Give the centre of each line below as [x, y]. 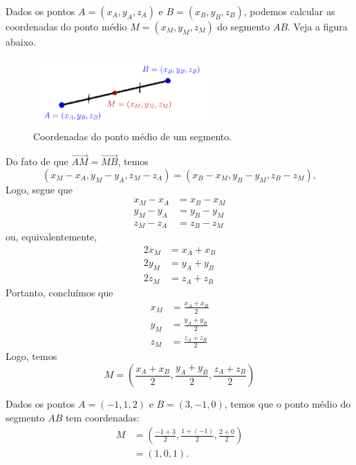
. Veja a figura [318, 26]
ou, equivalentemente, [51, 237]
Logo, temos [31, 356]
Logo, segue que [39, 189]
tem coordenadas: [102, 417]
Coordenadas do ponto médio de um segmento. [133, 136]
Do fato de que [37, 161]
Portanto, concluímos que [59, 292]
